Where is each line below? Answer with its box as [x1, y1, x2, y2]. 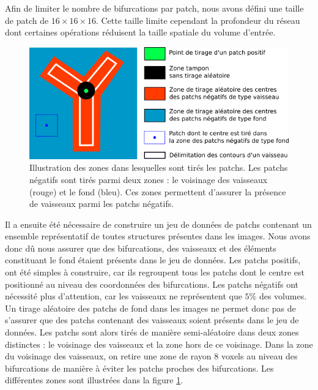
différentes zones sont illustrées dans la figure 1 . [5, 373, 183, 386]
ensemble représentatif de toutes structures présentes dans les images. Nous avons [5, 230, 311, 242]
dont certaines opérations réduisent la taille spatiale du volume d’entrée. [5, 26, 276, 39]
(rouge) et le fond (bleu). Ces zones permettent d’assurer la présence [29, 185, 286, 198]
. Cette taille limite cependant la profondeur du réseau [95, 13, 300, 26]
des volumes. [259, 290, 307, 302]
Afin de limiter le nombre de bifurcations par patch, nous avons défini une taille [5, 2, 304, 14]
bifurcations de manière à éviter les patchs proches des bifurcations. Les [5, 361, 274, 374]
